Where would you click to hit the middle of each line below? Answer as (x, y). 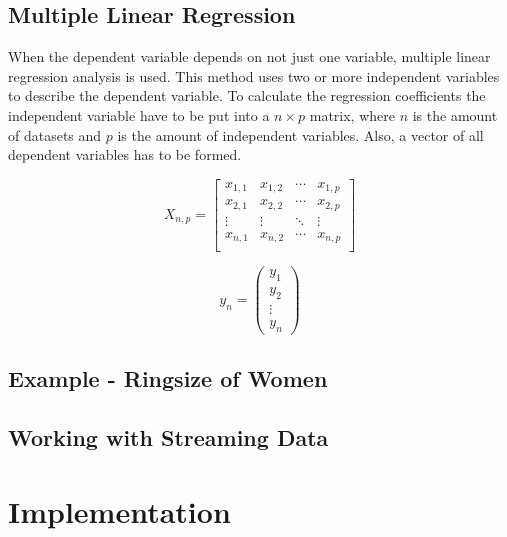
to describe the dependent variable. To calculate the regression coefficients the (247, 95)
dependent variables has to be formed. (125, 154)
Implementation (119, 510)
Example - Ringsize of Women (168, 378)
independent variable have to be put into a (139, 114)
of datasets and (55, 134)
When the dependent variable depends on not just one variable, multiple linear (249, 56)
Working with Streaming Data (168, 437)
